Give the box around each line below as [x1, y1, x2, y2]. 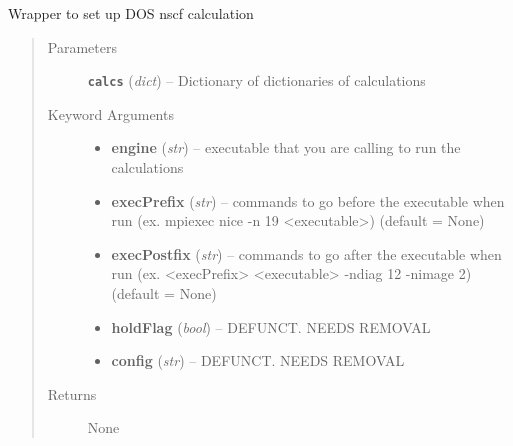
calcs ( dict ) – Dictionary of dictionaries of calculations [87, 70, 426, 91]
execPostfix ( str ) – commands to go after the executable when [111, 243, 502, 264]
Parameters [47, 36, 117, 57]
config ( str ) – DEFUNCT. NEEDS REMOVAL [111, 350, 405, 371]
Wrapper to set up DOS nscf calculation [8, 3, 254, 23]
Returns [47, 383, 97, 404]
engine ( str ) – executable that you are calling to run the [111, 137, 461, 158]
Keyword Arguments [47, 103, 174, 124]
